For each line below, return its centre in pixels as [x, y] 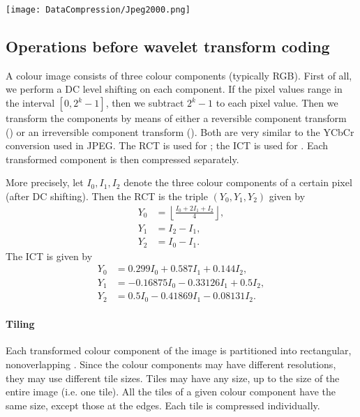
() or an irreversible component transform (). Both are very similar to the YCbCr [180, 131]
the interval [30, 103]
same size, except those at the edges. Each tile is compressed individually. [163, 405]
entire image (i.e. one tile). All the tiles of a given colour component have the [171, 392]
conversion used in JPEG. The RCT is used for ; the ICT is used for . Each [167, 145]
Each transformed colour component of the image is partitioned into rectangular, [179, 350]
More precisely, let [45, 182]
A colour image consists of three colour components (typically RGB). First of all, [179, 75]
